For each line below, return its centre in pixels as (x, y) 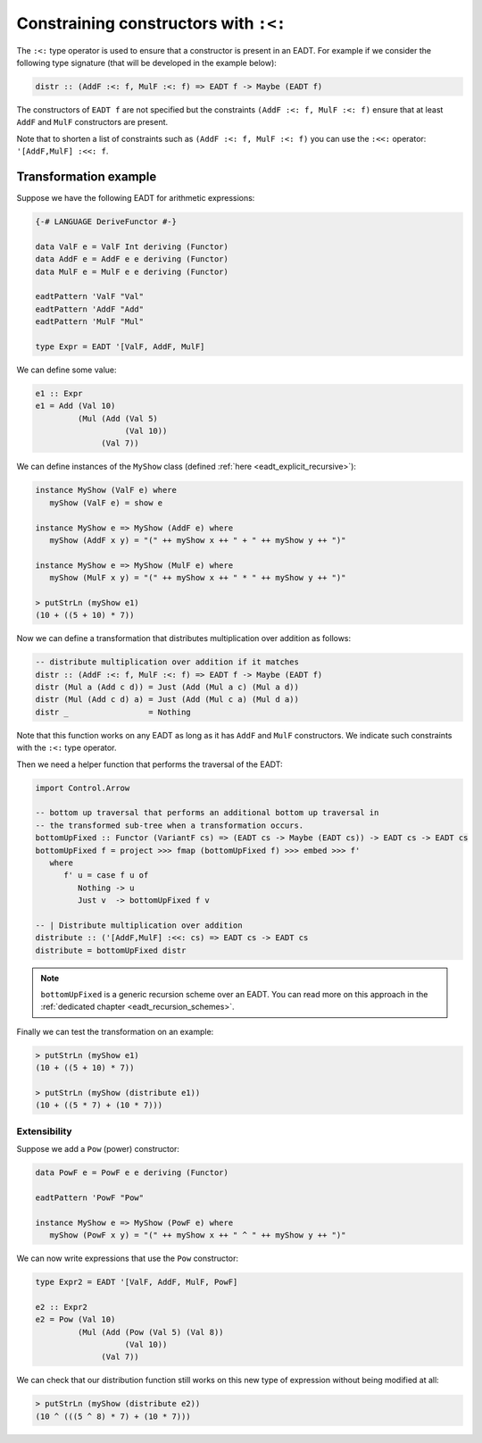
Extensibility (44, 1131)
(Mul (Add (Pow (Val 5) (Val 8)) (150, 1332)
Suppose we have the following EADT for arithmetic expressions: (136, 197)
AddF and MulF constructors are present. (92, 122)
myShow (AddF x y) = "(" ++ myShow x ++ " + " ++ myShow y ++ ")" (198, 540)
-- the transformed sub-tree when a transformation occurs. (170, 825)
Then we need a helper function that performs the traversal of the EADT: (150, 764)
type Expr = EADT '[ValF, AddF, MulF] (120, 346)
